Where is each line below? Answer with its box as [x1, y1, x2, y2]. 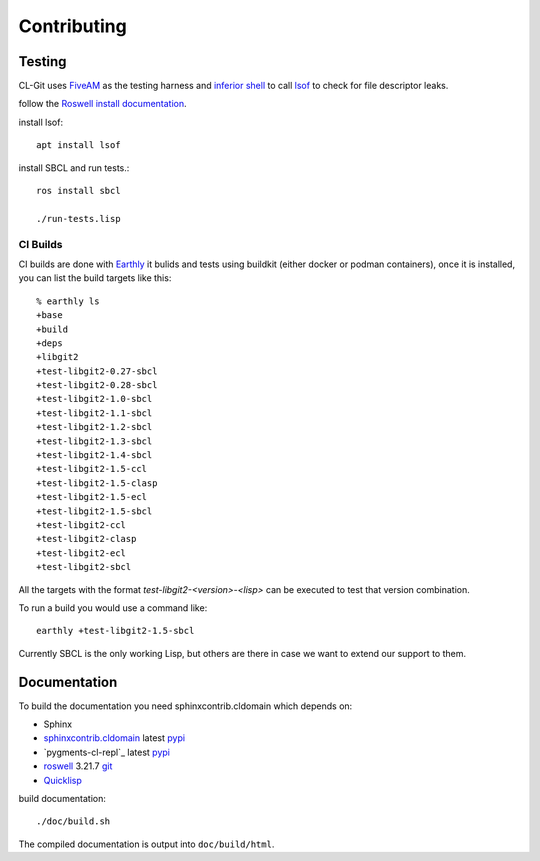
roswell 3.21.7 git [43, 760, 113, 772]
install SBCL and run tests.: [18, 161, 130, 174]
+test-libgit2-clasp [36, 533, 137, 545]
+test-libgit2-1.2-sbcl [36, 421, 153, 433]
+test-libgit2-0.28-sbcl [36, 380, 158, 391]
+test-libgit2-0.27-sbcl [36, 365, 158, 377]
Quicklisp [43, 774, 82, 786]
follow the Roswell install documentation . [18, 98, 187, 110]
